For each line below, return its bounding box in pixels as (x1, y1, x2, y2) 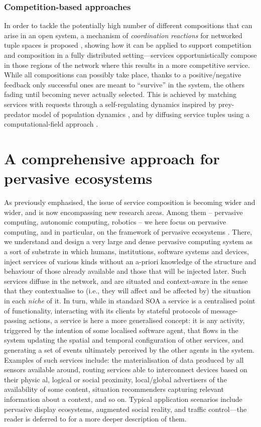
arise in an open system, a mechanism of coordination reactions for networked (4, 30, 242, 40)
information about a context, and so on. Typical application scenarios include (4, 393, 242, 404)
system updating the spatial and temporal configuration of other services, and (4, 335, 243, 345)
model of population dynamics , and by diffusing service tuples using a (32, 109, 249, 119)
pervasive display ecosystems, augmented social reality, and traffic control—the (4, 403, 247, 414)
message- (210, 305, 238, 315)
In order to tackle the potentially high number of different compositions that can (4, 20, 252, 31)
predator (4, 109, 31, 119)
